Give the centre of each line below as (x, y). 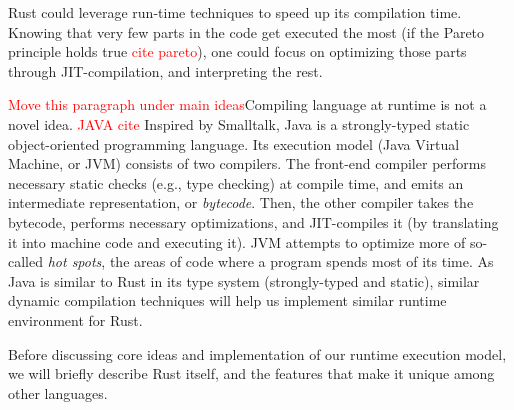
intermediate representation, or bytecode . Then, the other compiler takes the (241, 202)
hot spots (74, 261)
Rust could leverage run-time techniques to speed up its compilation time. (235, 12)
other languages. (58, 392)
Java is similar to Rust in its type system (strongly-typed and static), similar (244, 280)
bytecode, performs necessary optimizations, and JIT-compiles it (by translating (253, 221)
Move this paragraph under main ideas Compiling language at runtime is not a (247, 104)
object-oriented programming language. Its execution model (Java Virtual (234, 143)
